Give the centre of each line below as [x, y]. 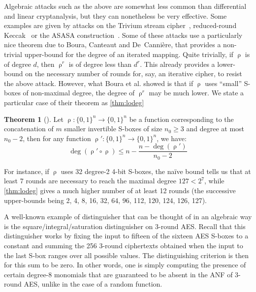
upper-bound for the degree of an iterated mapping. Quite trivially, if [129, 54]
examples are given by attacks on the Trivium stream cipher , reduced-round [120, 25]
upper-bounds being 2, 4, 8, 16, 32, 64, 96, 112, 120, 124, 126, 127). [105, 200]
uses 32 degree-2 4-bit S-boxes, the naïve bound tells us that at [156, 171]
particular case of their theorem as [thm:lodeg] [74, 102]
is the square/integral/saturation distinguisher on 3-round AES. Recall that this [125, 226]
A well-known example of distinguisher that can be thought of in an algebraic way [128, 217]
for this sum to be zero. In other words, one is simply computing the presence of [125, 265]
